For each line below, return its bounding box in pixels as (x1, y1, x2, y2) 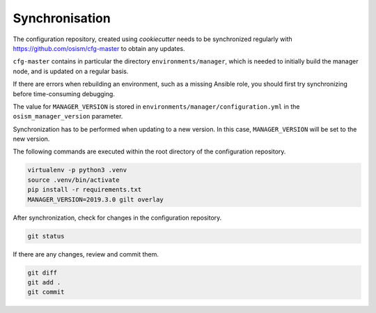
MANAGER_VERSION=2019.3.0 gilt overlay (27, 195, 164, 204)
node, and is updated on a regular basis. (13, 67, 129, 75)
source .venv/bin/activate (27, 176, 120, 184)
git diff (27, 268, 58, 277)
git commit (27, 288, 65, 296)
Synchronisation (13, 10, 111, 26)
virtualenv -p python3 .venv (27, 166, 127, 174)
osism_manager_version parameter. (13, 112, 123, 121)
